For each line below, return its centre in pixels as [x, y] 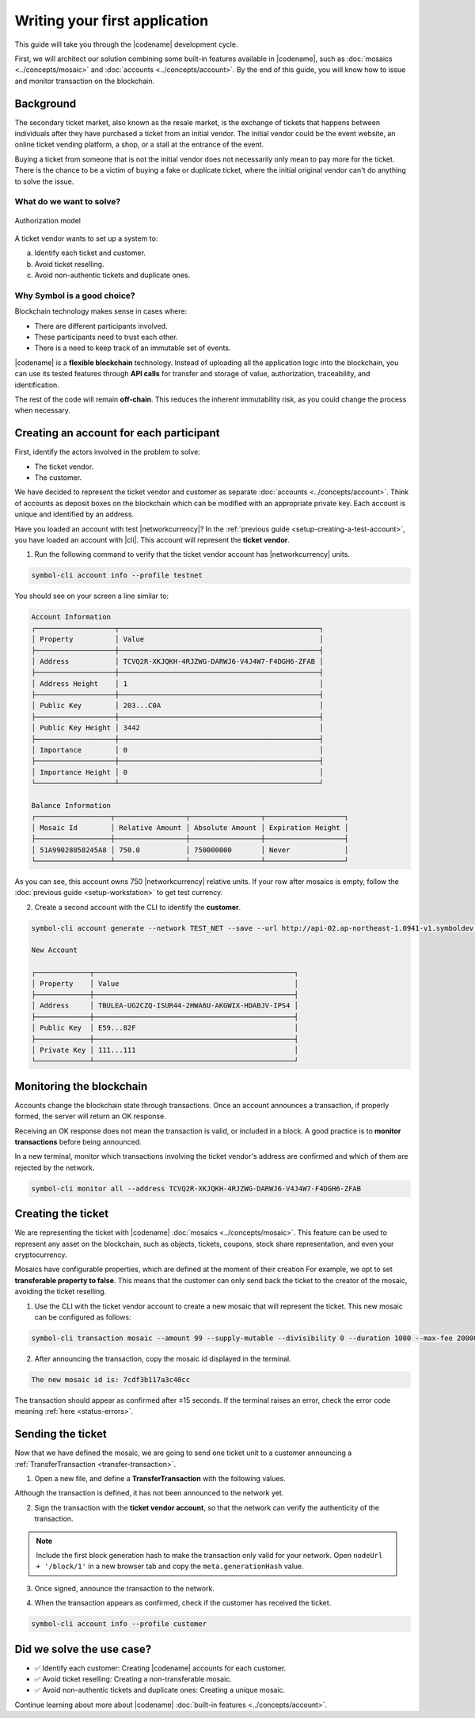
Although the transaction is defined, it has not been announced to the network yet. [149, 1493]
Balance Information [71, 805]
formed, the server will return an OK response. [90, 1116]
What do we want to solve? [68, 202]
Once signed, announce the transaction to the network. [125, 1588]
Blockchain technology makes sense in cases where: [101, 311]
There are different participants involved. [101, 326]
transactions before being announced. [78, 1142]
